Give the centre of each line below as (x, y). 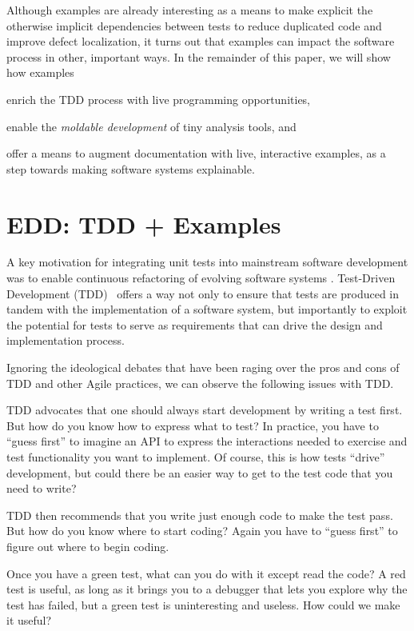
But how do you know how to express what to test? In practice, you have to (193, 425)
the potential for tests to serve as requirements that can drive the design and (195, 324)
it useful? (29, 620)
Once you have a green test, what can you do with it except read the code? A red (206, 573)
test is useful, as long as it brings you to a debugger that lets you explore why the (207, 589)
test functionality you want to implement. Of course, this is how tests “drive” (196, 457)
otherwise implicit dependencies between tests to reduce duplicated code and (194, 25)
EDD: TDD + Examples (144, 224)
